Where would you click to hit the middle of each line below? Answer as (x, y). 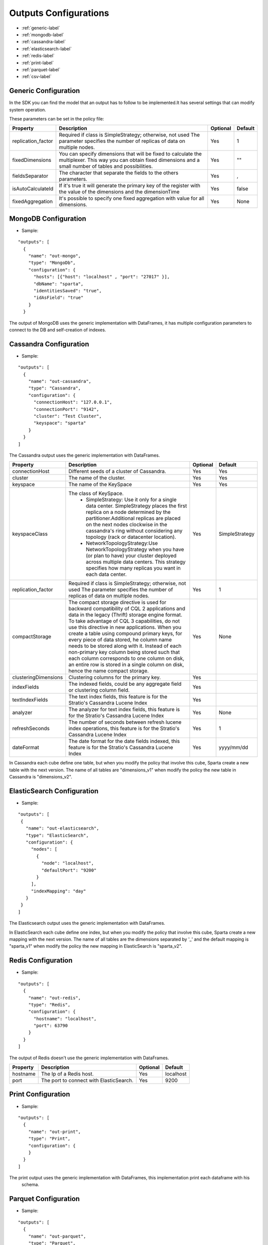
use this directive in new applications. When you (125, 627)
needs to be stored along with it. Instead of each (125, 646)
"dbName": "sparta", (59, 284)
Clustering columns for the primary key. (115, 677)
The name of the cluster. (97, 478)
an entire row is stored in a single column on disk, (126, 665)
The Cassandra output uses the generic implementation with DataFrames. (85, 455)
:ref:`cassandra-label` (44, 42)
